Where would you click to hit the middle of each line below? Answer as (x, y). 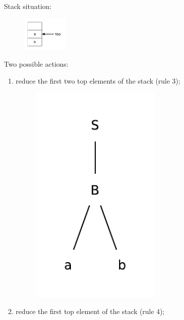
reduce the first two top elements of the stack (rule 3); (98, 80)
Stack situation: (28, 6)
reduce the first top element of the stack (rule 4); (90, 311)
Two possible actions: (36, 64)
